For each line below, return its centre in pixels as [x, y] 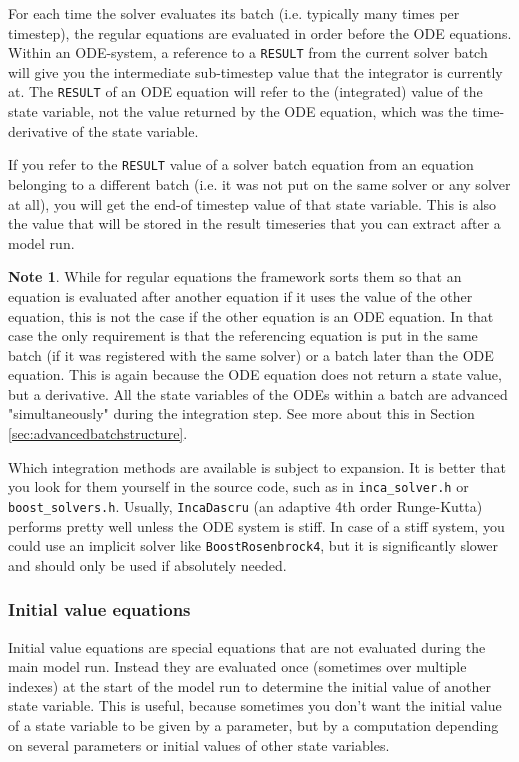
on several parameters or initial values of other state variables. [199, 744]
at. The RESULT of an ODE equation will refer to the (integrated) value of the [245, 91]
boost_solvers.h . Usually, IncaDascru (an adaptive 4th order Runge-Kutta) [245, 505]
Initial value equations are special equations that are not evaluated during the [247, 646]
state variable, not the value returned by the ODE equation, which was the [238, 111]
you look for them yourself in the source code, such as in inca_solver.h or [238, 486]
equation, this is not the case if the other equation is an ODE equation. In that [251, 315]
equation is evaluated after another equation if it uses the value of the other [240, 295]
